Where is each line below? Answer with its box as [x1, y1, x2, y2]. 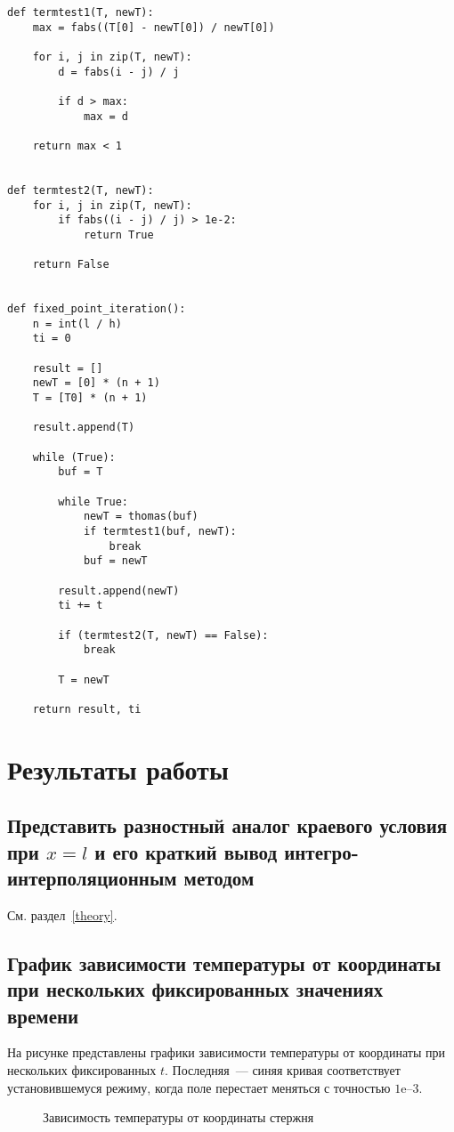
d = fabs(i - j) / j [58, 65, 180, 78]
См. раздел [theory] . [7, 905, 118, 924]
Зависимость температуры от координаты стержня [43, 1108, 314, 1127]
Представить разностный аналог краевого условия [7, 812, 448, 839]
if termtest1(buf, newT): [83, 524, 237, 538]
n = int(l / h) [32, 317, 122, 330]
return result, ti [32, 702, 142, 716]
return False [32, 258, 109, 271]
